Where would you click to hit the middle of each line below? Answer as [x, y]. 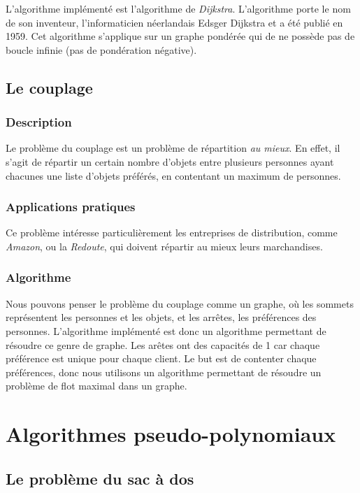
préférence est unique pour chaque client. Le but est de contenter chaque [161, 358]
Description [39, 122]
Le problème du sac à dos [100, 478]
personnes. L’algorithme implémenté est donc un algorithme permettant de [166, 330]
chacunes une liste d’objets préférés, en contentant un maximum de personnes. [173, 175]
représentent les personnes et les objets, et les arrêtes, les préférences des [161, 317]
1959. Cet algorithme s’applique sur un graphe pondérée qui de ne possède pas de [180, 36]
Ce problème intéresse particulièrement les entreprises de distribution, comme [172, 233]
